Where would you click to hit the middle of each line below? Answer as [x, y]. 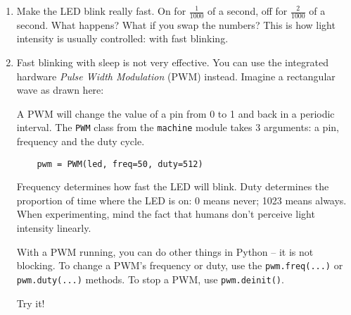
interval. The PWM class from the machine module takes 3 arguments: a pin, [178, 127]
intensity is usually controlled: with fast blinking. [122, 38]
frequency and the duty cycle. [81, 141]
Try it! [31, 303]
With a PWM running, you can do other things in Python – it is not [165, 251]
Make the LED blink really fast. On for [101, 11]
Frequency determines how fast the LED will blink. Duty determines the [173, 186]
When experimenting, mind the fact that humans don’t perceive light [166, 214]
